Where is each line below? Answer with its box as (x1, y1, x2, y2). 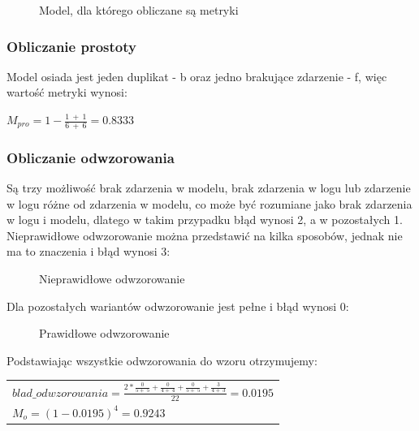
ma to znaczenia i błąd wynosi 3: (6, 243, 171, 260)
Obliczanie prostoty (6, 36, 136, 56)
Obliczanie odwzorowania (6, 147, 175, 167)
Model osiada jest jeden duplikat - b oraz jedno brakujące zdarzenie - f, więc (6, 67, 387, 84)
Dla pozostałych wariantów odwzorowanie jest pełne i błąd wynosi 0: (6, 297, 349, 314)
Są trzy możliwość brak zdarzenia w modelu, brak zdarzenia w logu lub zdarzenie (6, 179, 411, 196)
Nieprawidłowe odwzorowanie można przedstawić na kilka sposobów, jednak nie (6, 226, 403, 244)
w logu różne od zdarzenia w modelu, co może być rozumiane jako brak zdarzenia (6, 195, 413, 212)
